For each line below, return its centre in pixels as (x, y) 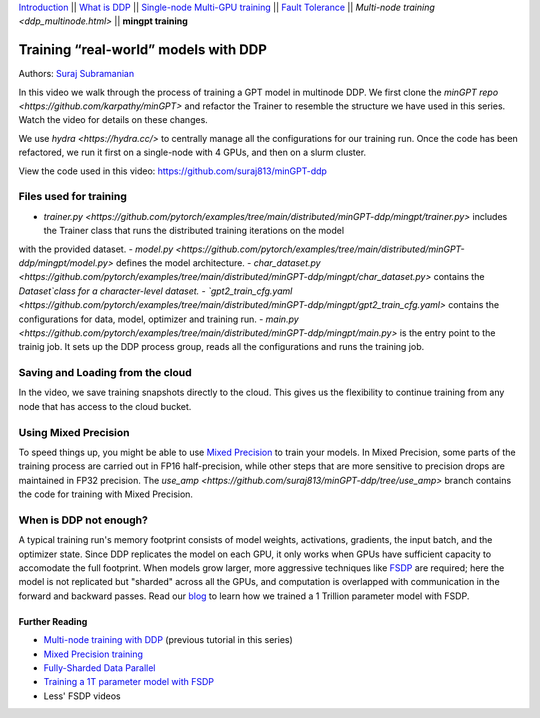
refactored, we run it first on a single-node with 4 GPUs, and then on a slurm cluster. (192, 152)
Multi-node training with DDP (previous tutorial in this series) (168, 640)
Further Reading (53, 621)
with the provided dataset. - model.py (96, 249)
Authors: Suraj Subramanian (76, 74)
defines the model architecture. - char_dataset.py (218, 262)
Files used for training (72, 197)
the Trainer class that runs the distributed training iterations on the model (194, 231)
